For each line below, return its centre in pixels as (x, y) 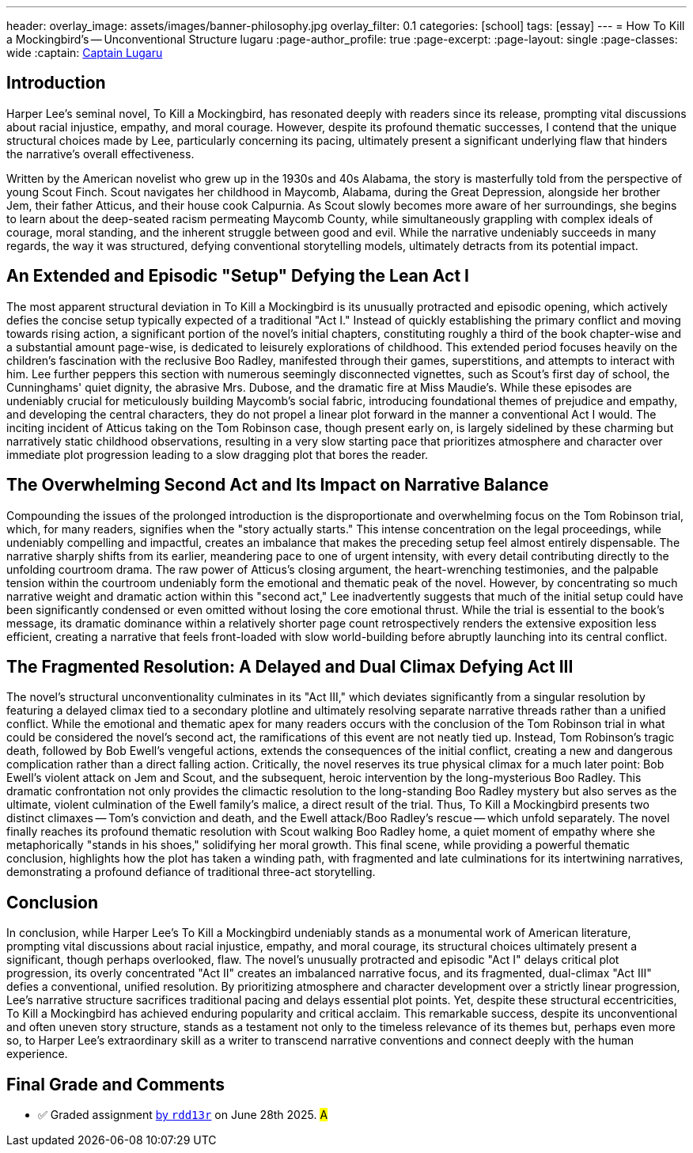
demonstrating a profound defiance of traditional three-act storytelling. (191, 872)
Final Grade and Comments (116, 1084)
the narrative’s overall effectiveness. (100, 154)
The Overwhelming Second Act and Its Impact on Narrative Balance (278, 485)
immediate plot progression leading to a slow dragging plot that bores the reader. (218, 454)
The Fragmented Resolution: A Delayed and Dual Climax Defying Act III (290, 666)
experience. (37, 1054)
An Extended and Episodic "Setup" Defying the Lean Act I (238, 276)
